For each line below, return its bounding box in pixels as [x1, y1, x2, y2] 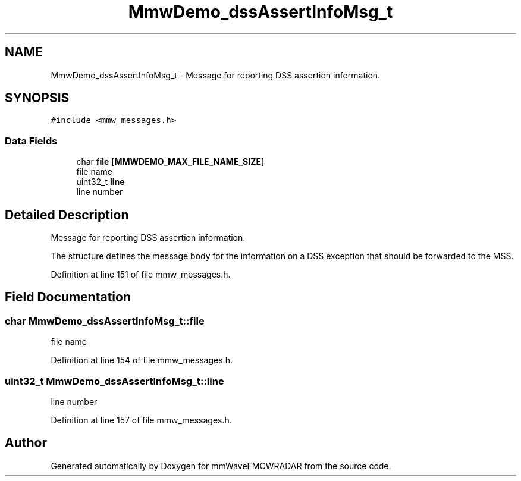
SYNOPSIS [5, 90, 70, 106]
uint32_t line [76, 177, 125, 187]
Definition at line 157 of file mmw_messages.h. [51, 415, 232, 425]
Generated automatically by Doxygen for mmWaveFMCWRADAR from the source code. [51, 460, 391, 471]
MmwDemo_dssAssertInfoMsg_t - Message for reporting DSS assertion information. [51, 70, 381, 80]
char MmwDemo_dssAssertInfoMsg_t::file [5, 315, 205, 327]
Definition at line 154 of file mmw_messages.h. [51, 355, 233, 366]
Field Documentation [5, 290, 131, 305]
